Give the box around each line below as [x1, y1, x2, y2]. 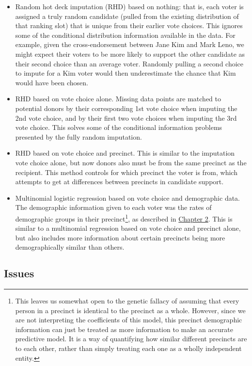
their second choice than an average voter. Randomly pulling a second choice [15, 58, 244, 68]
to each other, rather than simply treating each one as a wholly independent [15, 343, 242, 353]
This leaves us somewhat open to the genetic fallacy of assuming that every [15, 296, 239, 306]
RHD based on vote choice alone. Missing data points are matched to [15, 94, 221, 104]
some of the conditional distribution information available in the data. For [15, 30, 236, 40]
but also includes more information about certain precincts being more [15, 232, 225, 242]
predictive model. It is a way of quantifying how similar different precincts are [15, 334, 247, 344]
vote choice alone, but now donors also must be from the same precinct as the [15, 157, 247, 167]
